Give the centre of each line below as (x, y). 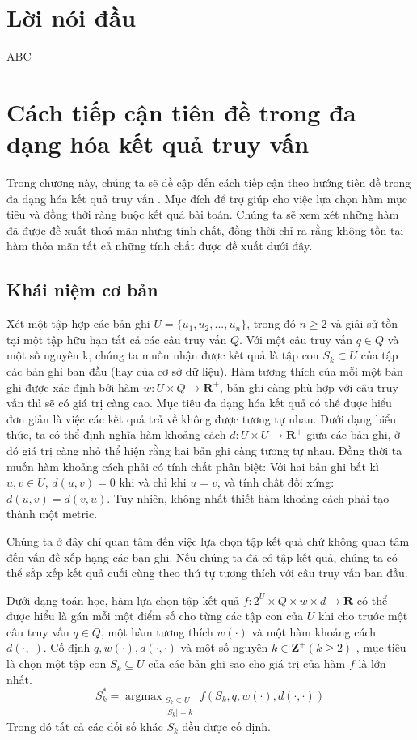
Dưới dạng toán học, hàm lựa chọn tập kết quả (123, 600)
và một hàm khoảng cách (314, 631)
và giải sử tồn (364, 323)
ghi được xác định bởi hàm (73, 387)
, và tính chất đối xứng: (276, 482)
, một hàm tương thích (157, 631)
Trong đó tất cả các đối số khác (85, 726)
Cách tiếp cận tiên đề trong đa (181, 111)
